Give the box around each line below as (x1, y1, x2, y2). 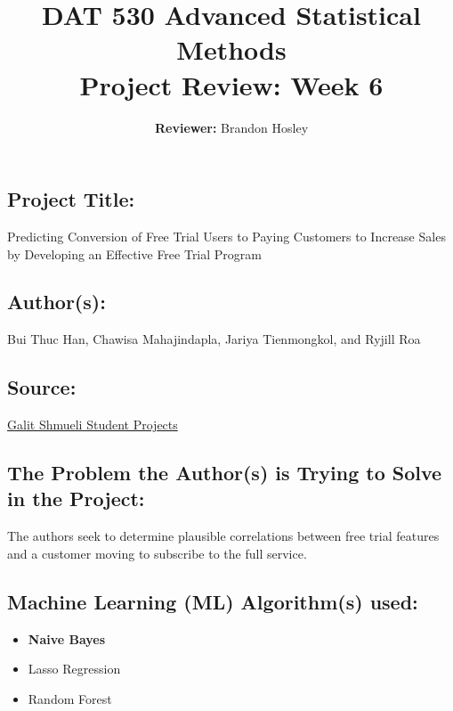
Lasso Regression (28, 659, 121, 678)
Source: (7, 373, 77, 401)
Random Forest (28, 689, 112, 707)
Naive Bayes (28, 629, 106, 648)
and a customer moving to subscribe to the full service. (7, 543, 307, 562)
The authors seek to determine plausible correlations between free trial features (7, 527, 440, 545)
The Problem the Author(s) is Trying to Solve (7, 459, 442, 486)
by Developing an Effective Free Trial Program (7, 244, 262, 263)
